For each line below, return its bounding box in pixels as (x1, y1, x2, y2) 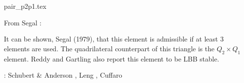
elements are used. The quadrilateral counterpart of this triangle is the (4, 43, 215, 53)
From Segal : (4, 17, 42, 27)
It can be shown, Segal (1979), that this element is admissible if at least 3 (4, 34, 224, 44)
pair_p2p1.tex (4, 1, 47, 11)
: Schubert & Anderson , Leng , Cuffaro (4, 70, 122, 80)
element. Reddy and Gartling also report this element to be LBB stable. (4, 53, 219, 63)
